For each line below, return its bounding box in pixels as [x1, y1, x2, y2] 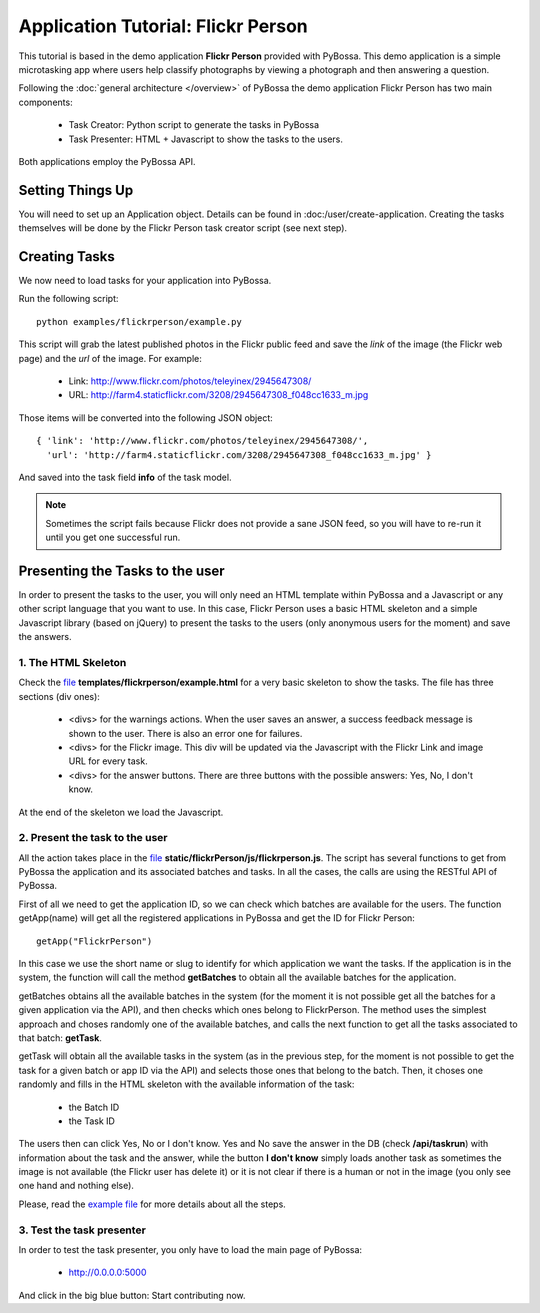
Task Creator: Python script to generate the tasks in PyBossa [68, 119, 320, 131]
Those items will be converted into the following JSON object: [18, 411, 274, 424]
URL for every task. [68, 755, 149, 767]
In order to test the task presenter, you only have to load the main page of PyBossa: [18, 1244, 363, 1255]
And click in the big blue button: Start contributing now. [18, 1289, 246, 1301]
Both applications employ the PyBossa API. [18, 155, 196, 167]
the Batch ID [68, 1101, 120, 1113]
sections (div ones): [18, 690, 100, 702]
